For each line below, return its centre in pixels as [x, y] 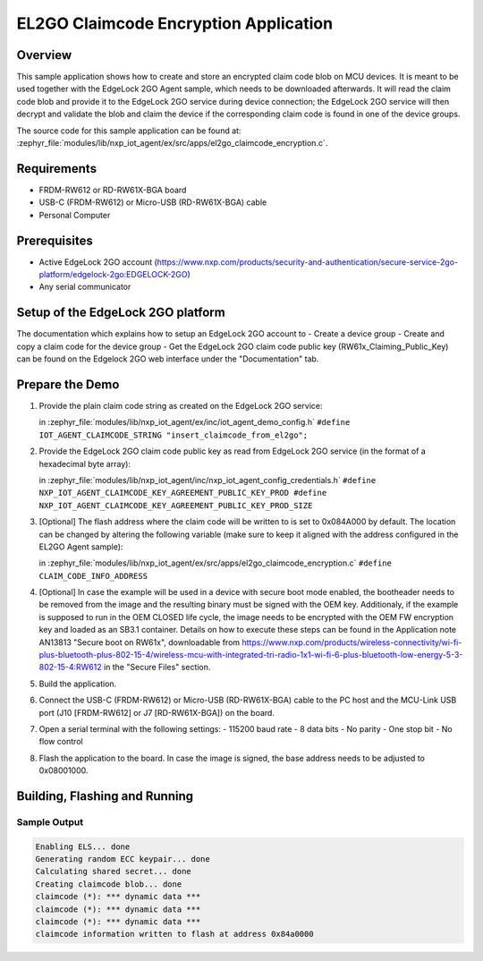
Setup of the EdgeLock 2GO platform [121, 313]
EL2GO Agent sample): [81, 547]
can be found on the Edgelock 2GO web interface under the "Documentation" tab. [168, 359]
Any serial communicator [85, 287]
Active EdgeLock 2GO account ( [98, 262]
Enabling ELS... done [83, 846]
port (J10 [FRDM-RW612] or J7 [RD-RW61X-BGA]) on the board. [157, 712]
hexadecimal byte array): [85, 463]
